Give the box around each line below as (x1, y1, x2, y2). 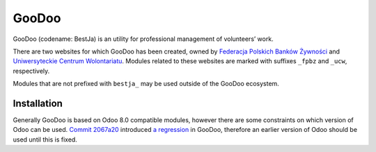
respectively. (13, 67, 50, 75)
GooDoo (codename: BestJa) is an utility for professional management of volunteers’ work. (13, 35, 274, 43)
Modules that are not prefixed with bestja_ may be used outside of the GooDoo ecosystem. (13, 80, 280, 88)
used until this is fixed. (13, 135, 78, 144)
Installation (13, 97, 63, 109)
